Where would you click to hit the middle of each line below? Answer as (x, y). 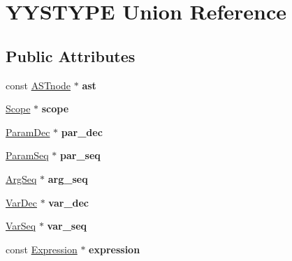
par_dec (82, 132)
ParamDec (28, 132)
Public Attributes (71, 55)
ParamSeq (27, 155)
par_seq (80, 155)
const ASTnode (38, 85)
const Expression (42, 249)
